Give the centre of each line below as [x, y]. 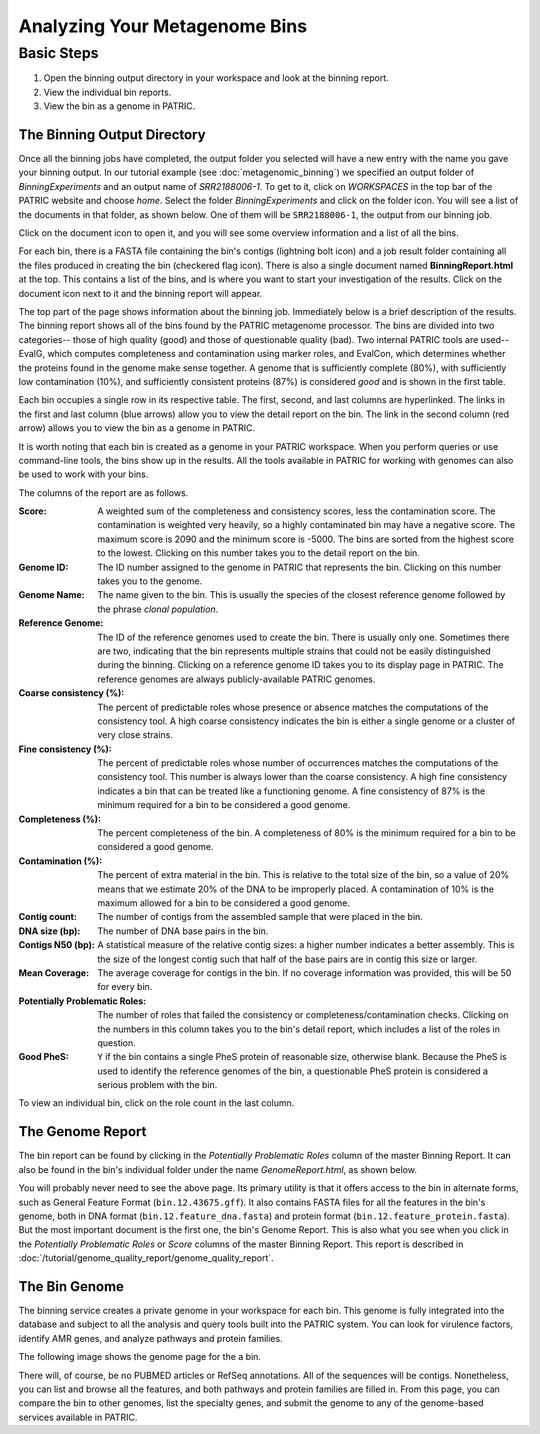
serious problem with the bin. [157, 1085]
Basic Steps [58, 53]
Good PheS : [43, 1057]
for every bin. [125, 987]
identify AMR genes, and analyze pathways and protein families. [151, 1338]
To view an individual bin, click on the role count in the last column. [156, 1103]
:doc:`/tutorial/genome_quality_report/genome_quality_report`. [146, 1258]
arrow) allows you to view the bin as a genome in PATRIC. [137, 428]
